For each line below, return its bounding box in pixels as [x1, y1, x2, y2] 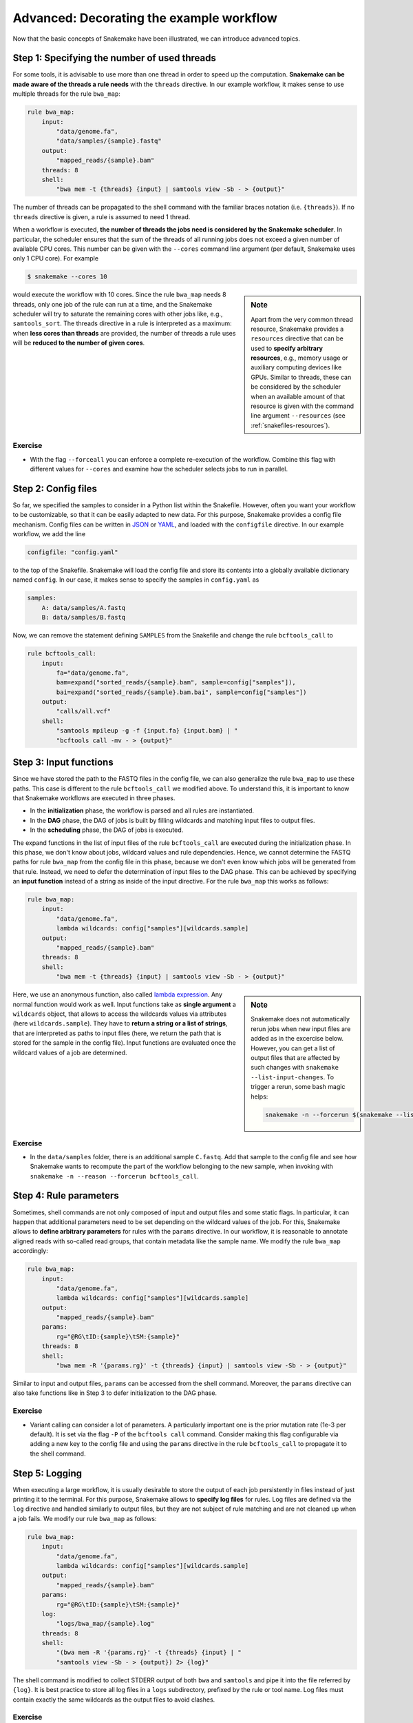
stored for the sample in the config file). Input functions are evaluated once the [12, 1039, 237, 1047]
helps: [251, 1092, 268, 1101]
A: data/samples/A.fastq [41, 604, 126, 611]
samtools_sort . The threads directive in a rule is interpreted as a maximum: [12, 319, 232, 327]
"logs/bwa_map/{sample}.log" [56, 1620, 155, 1628]
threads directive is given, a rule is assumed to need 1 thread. [12, 212, 191, 221]
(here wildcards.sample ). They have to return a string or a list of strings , [12, 1019, 228, 1028]
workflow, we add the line [12, 530, 86, 538]
